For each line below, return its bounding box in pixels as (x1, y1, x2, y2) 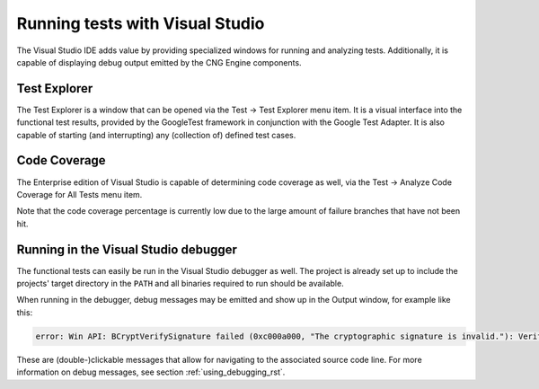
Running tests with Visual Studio (16, 13, 265, 33)
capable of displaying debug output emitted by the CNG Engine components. (16, 57, 302, 67)
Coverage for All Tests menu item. (16, 189, 143, 199)
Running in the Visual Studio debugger (16, 242, 238, 257)
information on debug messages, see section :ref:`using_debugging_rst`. (16, 367, 286, 377)
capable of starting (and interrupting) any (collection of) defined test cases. (16, 129, 296, 140)
